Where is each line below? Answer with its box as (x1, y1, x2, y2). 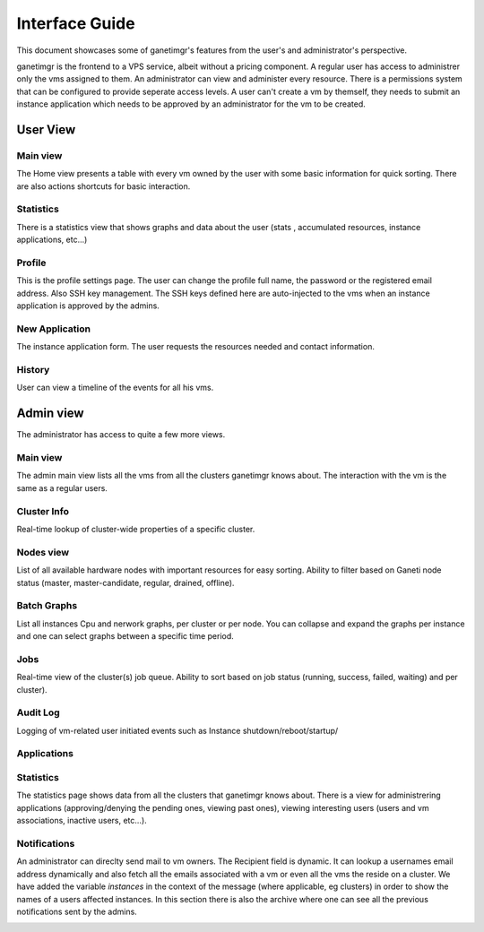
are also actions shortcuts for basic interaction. (16, 180, 191, 192)
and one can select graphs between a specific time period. (16, 631, 235, 642)
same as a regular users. (16, 482, 108, 493)
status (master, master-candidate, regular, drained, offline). (16, 577, 235, 588)
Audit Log (16, 706, 60, 719)
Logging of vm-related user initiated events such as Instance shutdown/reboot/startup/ (16, 725, 339, 736)
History (16, 364, 50, 376)
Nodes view (16, 546, 70, 558)
